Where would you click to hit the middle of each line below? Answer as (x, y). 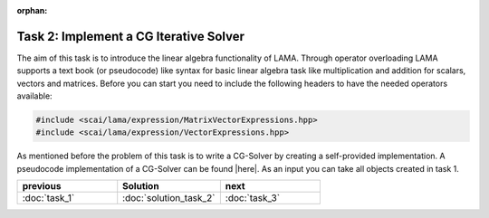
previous (42, 186)
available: (35, 96)
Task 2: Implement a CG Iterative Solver (130, 36)
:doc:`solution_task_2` (169, 198)
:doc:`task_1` (48, 198)
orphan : (32, 10)
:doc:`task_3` (253, 198)
